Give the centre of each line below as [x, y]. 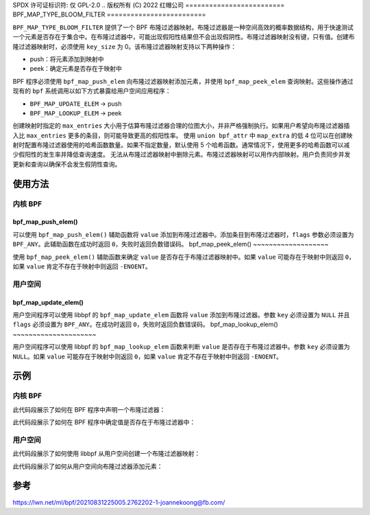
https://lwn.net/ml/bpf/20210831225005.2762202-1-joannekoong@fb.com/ [119, 502]
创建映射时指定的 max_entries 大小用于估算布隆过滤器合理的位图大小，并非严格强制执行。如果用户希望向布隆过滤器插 [181, 126]
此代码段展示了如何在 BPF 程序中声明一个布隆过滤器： [89, 409]
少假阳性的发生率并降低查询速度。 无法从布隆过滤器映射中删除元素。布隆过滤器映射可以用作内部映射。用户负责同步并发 [182, 154]
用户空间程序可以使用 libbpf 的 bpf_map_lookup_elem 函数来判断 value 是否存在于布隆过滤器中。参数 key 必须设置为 [181, 347]
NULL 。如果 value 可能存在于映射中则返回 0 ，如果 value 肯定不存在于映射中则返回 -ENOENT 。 [148, 356]
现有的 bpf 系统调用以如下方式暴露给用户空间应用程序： [92, 91]
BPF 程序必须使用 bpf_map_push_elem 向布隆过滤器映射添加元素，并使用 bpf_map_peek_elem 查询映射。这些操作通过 [183, 81]
